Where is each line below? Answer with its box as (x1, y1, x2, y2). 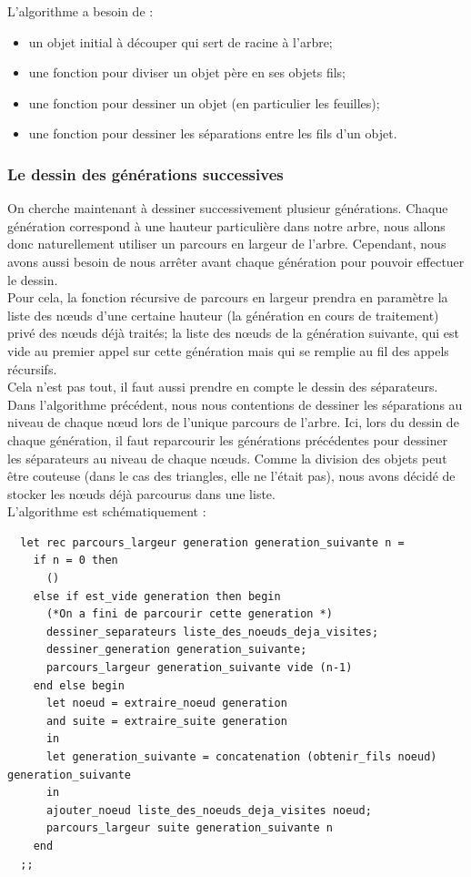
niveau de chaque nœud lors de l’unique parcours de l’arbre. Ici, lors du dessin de (7, 413, 459, 432)
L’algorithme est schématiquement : (7, 502, 206, 521)
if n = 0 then (33, 554, 118, 567)
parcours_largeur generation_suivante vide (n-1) (45, 661, 353, 675)
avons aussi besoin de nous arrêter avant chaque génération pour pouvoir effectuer (7, 251, 465, 270)
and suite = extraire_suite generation (45, 714, 287, 728)
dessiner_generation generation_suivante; (45, 643, 307, 657)
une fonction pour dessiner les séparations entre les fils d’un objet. (28, 124, 397, 143)
